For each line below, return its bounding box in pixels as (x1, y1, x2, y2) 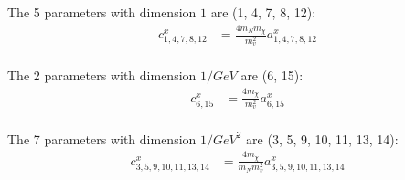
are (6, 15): (240, 66, 304, 85)
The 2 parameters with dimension (7, 66, 197, 85)
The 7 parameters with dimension (7, 129, 197, 148)
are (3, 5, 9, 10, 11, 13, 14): (246, 129, 399, 148)
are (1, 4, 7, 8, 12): (210, 3, 316, 21)
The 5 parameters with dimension (7, 3, 197, 21)
